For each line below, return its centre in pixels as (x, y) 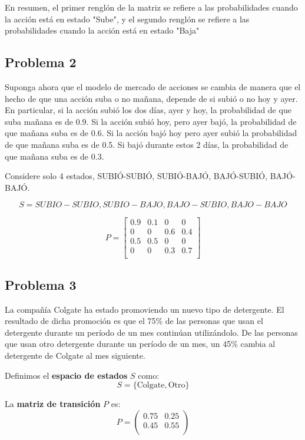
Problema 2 (41, 62)
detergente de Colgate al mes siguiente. (75, 355)
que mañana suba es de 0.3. (54, 156)
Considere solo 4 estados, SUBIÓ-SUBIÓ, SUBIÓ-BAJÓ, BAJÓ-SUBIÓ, (136, 176)
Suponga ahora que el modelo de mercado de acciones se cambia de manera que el (153, 86)
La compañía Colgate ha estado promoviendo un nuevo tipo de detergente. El (145, 309)
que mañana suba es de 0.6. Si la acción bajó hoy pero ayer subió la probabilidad (151, 133)
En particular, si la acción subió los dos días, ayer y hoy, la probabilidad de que (148, 110)
